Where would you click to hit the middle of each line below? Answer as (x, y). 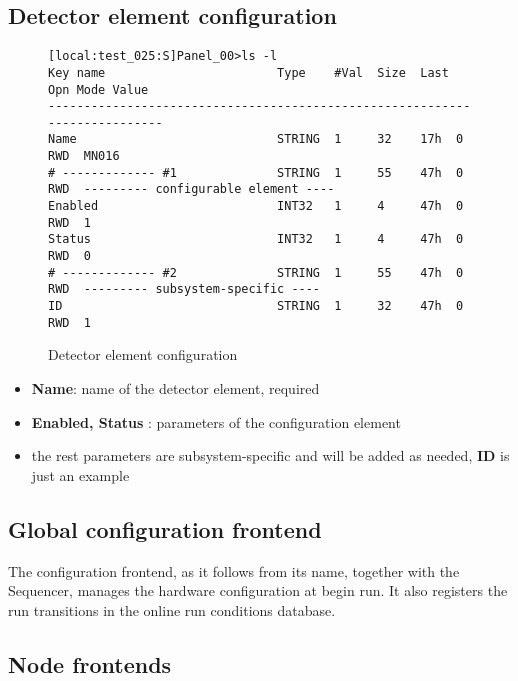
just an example (80, 474)
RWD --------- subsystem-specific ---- (184, 289)
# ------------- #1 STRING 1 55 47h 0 (256, 172)
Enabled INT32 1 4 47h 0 (256, 206)
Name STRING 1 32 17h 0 (256, 139)
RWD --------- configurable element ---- (191, 189)
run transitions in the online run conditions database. (172, 609)
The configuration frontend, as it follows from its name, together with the (234, 570)
